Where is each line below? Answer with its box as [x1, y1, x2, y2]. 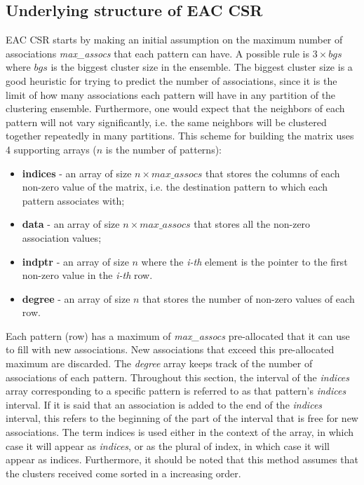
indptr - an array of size [22, 254, 129, 268]
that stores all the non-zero [194, 217, 311, 231]
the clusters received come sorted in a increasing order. [6, 465, 241, 480]
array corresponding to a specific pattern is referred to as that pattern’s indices [6, 383, 346, 398]
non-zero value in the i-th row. [22, 268, 153, 282]
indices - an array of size [22, 165, 132, 180]
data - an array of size [22, 217, 120, 231]
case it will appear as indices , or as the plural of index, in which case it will [6, 438, 330, 453]
